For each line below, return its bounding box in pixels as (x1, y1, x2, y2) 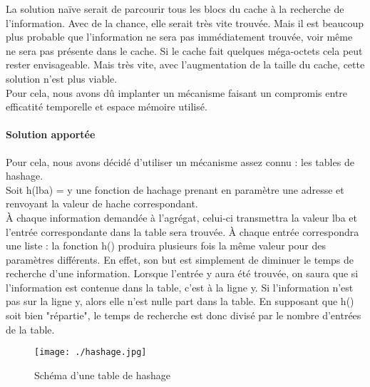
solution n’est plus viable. (6, 71, 118, 86)
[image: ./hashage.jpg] (34, 347, 147, 358)
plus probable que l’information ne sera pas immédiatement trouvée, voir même (6, 29, 353, 44)
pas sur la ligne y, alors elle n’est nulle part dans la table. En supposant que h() (6, 294, 354, 309)
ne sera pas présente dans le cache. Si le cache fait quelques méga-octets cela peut (6, 43, 363, 58)
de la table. (6, 321, 55, 336)
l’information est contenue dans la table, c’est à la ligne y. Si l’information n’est (6, 279, 354, 294)
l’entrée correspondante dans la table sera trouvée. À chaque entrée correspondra (6, 224, 359, 239)
